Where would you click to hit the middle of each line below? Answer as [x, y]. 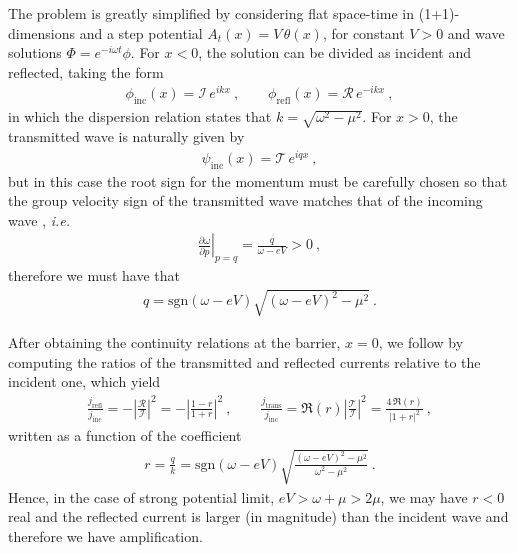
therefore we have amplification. [105, 535]
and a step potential [141, 32]
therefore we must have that [94, 275]
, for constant [363, 32]
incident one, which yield [84, 381]
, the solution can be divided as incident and [334, 52]
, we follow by [421, 342]
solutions [35, 52]
